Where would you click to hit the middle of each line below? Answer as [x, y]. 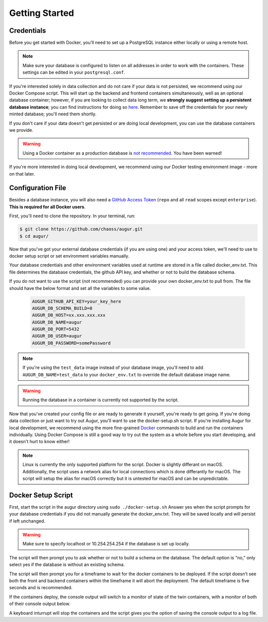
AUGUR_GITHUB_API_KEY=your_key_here [77, 301]
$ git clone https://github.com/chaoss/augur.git [81, 229]
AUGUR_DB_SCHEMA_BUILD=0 [62, 308]
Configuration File [38, 188]
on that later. [22, 174]
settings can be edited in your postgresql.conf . [74, 73]
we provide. [21, 130]
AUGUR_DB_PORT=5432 [56, 329]
